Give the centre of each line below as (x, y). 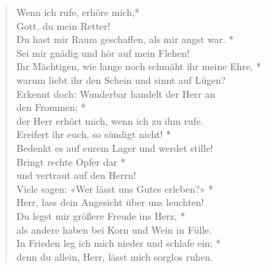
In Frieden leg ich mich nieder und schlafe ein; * (118, 243)
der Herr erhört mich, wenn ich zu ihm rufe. (110, 120)
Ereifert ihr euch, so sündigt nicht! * (93, 134)
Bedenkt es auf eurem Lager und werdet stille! (115, 147)
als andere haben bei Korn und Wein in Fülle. (114, 229)
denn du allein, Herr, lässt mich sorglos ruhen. (115, 256)
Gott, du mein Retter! (63, 25)
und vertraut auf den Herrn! (76, 175)
